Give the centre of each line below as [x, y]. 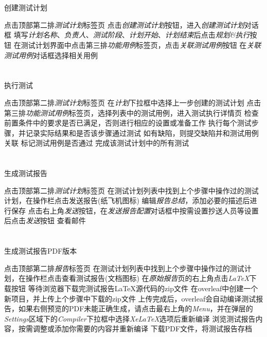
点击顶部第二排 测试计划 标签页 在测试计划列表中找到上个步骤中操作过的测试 [131, 190]
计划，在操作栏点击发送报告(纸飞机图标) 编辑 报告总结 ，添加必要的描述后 [127, 200]
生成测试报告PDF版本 [41, 251]
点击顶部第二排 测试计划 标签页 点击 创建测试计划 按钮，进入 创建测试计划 [124, 24]
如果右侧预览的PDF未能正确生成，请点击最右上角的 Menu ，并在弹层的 [136, 308]
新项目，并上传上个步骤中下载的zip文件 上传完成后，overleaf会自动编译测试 [130, 298]
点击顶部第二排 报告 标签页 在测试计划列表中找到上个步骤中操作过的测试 [124, 268]
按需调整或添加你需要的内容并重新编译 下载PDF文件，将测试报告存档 [135, 329]
